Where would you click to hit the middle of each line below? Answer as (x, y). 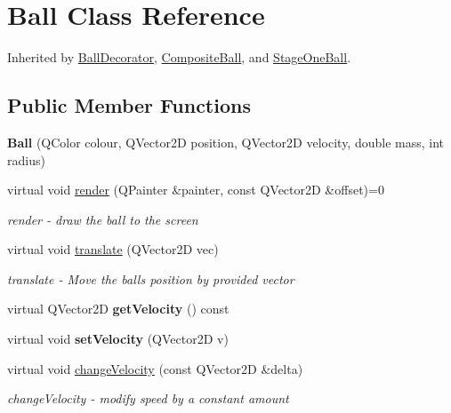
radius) (26, 159)
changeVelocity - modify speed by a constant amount (148, 398)
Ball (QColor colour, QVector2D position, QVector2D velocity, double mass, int (226, 142)
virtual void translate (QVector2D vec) (113, 249)
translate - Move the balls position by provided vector (151, 278)
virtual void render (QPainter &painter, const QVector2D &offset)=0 (196, 190)
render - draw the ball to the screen (103, 219)
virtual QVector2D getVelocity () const (118, 309)
